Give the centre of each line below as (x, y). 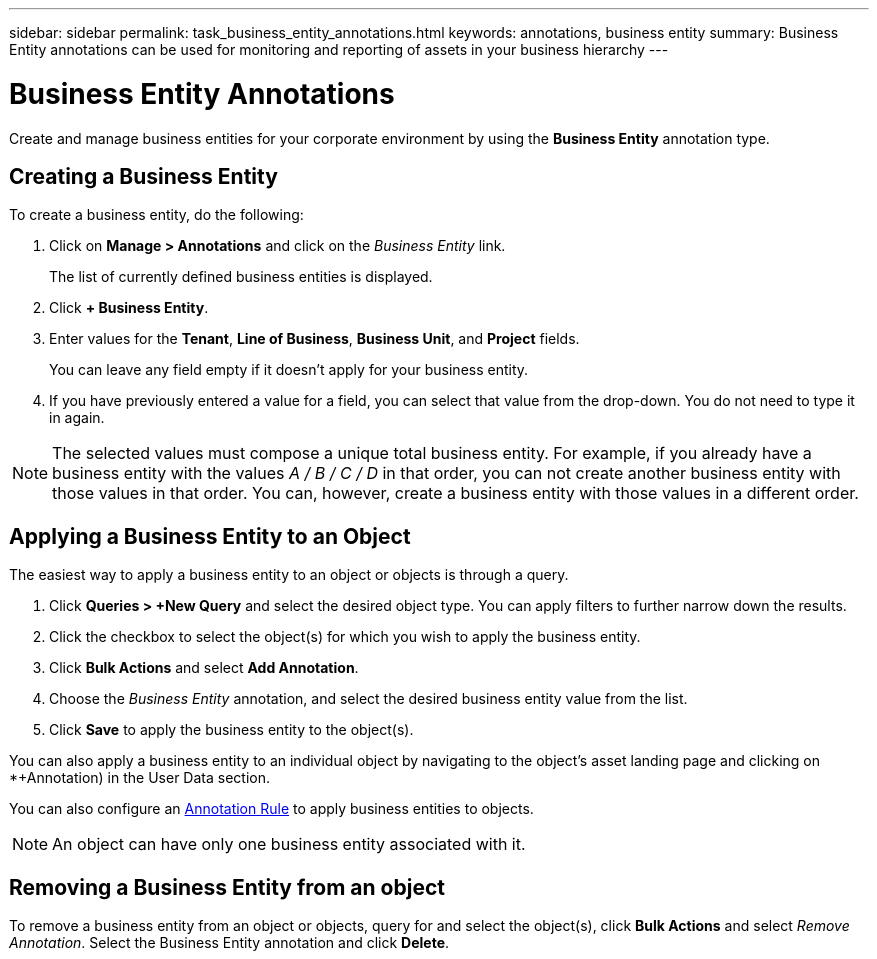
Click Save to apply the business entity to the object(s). (231, 730)
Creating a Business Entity (143, 176)
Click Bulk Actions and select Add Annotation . (204, 668)
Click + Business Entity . (129, 308)
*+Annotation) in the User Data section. (139, 778)
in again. (77, 418)
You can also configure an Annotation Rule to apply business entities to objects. (271, 809)
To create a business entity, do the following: (156, 215)
